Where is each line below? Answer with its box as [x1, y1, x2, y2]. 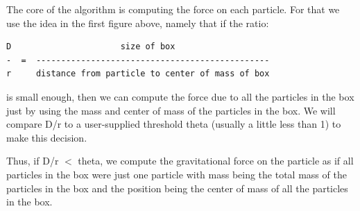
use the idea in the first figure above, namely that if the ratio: [6, 15, 269, 30]
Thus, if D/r [6, 153, 59, 168]
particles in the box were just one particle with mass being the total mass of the [6, 167, 347, 181]
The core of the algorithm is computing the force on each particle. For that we [6, 2, 340, 16]
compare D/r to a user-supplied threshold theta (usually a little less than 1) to [6, 117, 341, 131]
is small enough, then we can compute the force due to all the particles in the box [6, 89, 354, 103]
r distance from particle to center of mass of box [6, 69, 270, 79]
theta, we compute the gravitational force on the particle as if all [78, 153, 354, 168]
